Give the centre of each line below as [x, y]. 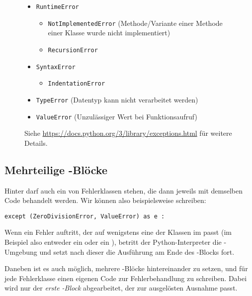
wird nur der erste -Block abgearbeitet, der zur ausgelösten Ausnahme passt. [121, 288]
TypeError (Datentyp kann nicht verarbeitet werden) [117, 99]
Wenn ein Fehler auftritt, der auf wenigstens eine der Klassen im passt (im [118, 232]
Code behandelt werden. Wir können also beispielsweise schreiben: [105, 200]
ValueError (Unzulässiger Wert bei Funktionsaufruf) [117, 116]
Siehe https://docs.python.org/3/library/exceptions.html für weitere [128, 133]
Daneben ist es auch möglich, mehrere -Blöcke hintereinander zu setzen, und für [126, 268]
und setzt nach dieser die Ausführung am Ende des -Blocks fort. [137, 251]
